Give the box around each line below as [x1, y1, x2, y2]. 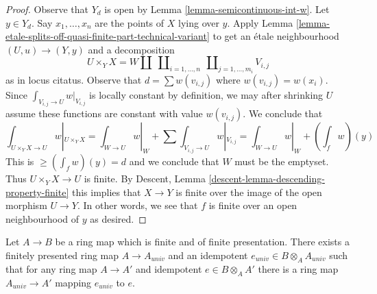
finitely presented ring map [5, 248, 119, 262]
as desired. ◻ [90, 211, 147, 225]
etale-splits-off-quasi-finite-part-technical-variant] [5, 29, 210, 43]
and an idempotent [168, 248, 248, 262]
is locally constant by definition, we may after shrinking [89, 87, 324, 101]
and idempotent [135, 261, 202, 275]
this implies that [71, 184, 141, 199]
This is [5, 154, 34, 169]
